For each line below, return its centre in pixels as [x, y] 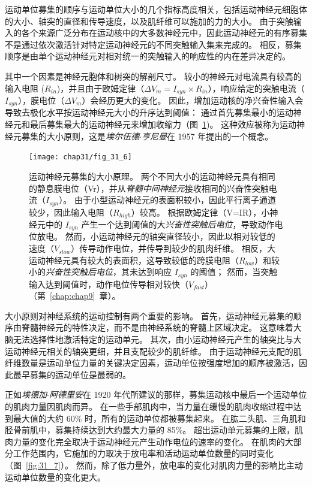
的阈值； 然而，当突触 [234, 272]
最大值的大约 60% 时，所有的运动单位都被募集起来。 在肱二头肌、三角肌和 [159, 418]
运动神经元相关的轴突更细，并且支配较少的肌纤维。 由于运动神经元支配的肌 [153, 351]
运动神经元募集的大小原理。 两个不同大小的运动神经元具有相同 [152, 176]
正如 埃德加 [26, 394]
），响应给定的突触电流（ [256, 88]
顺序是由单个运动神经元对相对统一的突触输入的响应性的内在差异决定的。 [148, 56]
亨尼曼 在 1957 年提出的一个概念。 [207, 136]
